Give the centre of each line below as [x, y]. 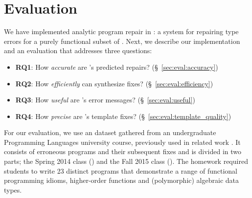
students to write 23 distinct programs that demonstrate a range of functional [121, 170]
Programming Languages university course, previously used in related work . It [122, 142]
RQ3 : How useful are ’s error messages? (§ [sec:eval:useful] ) [105, 100]
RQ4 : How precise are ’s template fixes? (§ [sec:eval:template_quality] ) [123, 116]
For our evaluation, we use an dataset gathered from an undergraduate [110, 132]
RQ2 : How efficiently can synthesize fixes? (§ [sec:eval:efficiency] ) [114, 83]
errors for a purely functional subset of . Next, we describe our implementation [122, 41]
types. [13, 189]
